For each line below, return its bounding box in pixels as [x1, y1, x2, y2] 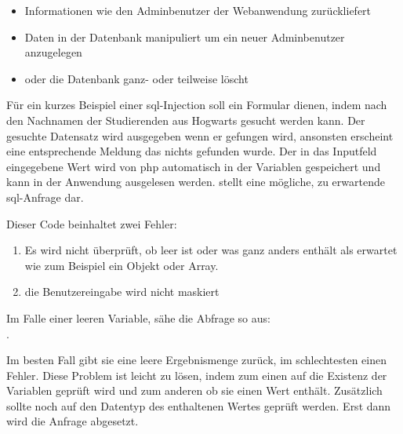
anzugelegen [24, 44, 82, 60]
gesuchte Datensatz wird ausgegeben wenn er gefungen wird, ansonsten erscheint [6, 127, 394, 144]
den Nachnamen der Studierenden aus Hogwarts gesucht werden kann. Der [6, 111, 365, 128]
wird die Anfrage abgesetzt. [6, 413, 139, 429]
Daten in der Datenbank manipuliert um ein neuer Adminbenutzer [24, 28, 345, 45]
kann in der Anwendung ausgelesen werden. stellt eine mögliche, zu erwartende [6, 173, 385, 190]
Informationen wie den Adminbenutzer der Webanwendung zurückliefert [24, 2, 372, 18]
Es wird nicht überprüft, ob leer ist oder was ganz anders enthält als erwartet [24, 242, 398, 258]
